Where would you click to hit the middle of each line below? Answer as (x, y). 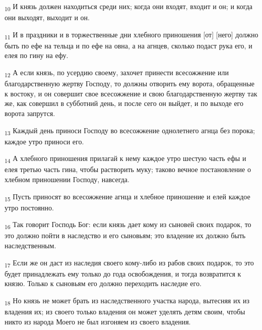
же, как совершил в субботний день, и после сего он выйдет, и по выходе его (124, 103)
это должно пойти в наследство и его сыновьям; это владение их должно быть (125, 235)
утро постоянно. (29, 207)
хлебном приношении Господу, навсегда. (67, 179)
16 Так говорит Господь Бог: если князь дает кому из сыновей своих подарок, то (128, 225)
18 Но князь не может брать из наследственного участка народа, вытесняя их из (127, 301)
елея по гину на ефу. (37, 55)
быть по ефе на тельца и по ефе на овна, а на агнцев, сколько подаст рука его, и (128, 45)
